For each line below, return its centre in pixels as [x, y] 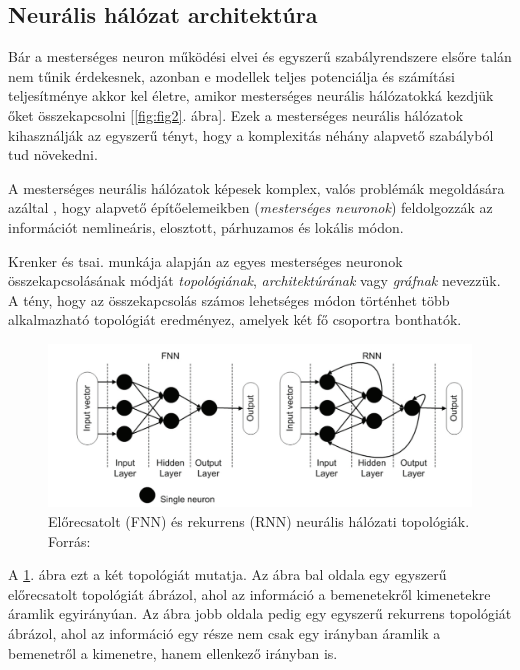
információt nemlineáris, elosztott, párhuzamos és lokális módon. [206, 226]
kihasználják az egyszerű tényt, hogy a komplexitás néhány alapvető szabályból [251, 134]
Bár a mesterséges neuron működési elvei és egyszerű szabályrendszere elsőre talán [260, 56]
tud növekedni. [53, 154]
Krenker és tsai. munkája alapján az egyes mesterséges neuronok [205, 260]
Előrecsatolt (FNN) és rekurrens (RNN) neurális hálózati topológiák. [259, 521]
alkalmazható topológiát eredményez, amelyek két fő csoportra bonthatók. [235, 319]
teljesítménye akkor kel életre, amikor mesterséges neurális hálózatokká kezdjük [251, 95]
